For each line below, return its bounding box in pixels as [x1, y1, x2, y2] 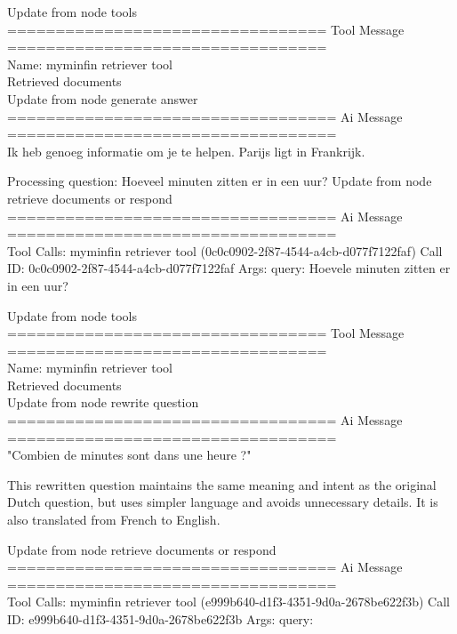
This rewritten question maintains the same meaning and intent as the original [7, 475, 437, 494]
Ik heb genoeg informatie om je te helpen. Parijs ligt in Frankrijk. [7, 141, 365, 160]
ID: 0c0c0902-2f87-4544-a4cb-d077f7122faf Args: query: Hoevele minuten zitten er [7, 259, 451, 277]
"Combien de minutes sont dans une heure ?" [7, 445, 252, 464]
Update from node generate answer [7, 89, 198, 108]
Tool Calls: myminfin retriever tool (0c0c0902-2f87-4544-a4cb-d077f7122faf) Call [7, 241, 443, 260]
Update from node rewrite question [7, 393, 199, 412]
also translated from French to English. [7, 510, 220, 529]
